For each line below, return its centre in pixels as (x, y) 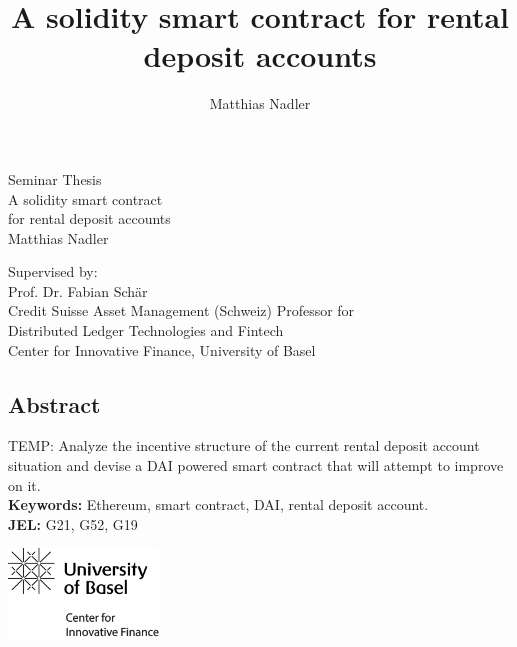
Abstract (54, 403)
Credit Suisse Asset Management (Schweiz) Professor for (181, 310)
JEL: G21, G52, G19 (73, 523)
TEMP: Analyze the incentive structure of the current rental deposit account (244, 445)
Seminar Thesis (55, 178)
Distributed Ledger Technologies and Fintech (146, 330)
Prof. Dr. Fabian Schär (78, 290)
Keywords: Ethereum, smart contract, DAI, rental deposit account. (218, 504)
